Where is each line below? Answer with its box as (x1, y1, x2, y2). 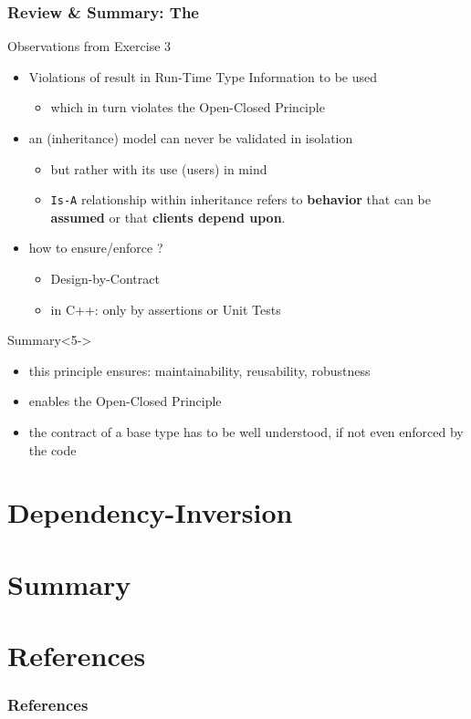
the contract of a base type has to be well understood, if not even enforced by (28, 422, 464, 441)
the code (28, 440, 77, 459)
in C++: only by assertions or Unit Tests (50, 299, 281, 318)
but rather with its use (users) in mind (50, 159, 267, 178)
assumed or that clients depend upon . (50, 207, 286, 226)
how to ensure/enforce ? (28, 238, 163, 257)
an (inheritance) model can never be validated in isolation (28, 129, 353, 147)
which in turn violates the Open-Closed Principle (50, 98, 325, 117)
